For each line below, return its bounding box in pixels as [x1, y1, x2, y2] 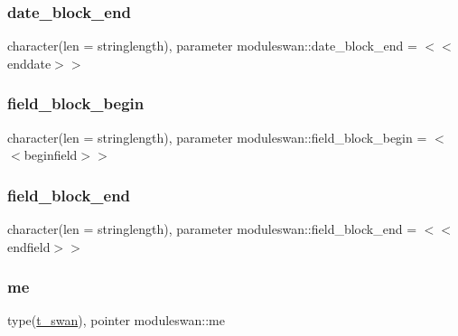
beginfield [23, 145, 78, 164]
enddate [7, 53, 51, 72]
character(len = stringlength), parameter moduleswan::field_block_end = [7, 219, 417, 238]
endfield [7, 237, 51, 256]
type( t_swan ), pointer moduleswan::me [7, 311, 225, 330]
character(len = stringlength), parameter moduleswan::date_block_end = [7, 36, 417, 55]
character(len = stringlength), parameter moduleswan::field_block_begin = [7, 127, 427, 146]
